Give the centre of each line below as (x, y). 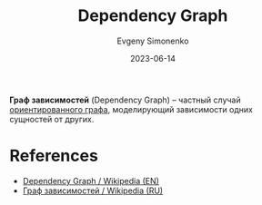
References (54, 156)
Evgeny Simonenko (153, 41)
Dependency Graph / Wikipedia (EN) (91, 181)
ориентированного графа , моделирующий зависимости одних (131, 109)
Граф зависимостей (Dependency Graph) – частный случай (125, 100)
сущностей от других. (52, 119)
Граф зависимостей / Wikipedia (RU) (93, 190)
